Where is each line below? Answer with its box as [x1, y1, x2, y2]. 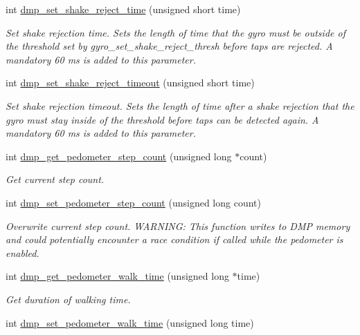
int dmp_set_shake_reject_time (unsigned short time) [6, 2, 241, 16]
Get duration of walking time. [6, 291, 131, 306]
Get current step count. [6, 172, 105, 186]
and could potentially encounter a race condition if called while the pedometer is [6, 232, 343, 247]
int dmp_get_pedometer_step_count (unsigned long [6, 149, 232, 163]
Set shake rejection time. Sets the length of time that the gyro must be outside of [6, 25, 345, 39]
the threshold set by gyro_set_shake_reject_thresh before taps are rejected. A [6, 39, 333, 53]
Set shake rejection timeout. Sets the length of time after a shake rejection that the [6, 98, 354, 113]
